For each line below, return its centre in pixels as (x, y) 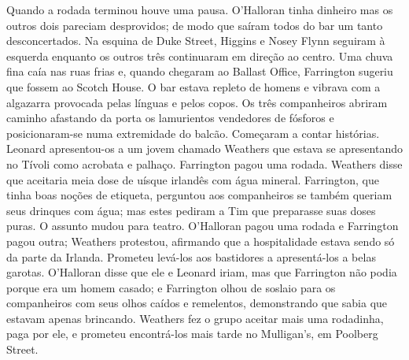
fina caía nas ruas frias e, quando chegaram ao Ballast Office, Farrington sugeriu (200, 71)
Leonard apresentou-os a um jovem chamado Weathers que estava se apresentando (204, 148)
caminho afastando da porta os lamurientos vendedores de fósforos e (170, 118)
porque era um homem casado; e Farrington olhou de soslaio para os (171, 287)
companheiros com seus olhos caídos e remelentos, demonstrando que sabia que (197, 303)
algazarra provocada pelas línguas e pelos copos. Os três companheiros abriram (197, 102)
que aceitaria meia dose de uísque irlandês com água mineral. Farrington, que (193, 179)
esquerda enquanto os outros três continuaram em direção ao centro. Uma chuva (200, 56)
